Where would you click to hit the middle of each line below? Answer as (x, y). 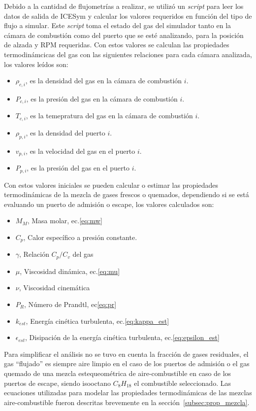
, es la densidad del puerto (65, 132)
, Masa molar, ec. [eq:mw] (65, 221)
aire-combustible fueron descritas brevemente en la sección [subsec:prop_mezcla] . (127, 402)
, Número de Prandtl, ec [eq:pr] (70, 304)
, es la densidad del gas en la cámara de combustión (104, 81)
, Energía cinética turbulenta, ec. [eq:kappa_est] (97, 321)
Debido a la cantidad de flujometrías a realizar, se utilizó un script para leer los (124, 6)
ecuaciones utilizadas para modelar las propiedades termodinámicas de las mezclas (128, 393)
